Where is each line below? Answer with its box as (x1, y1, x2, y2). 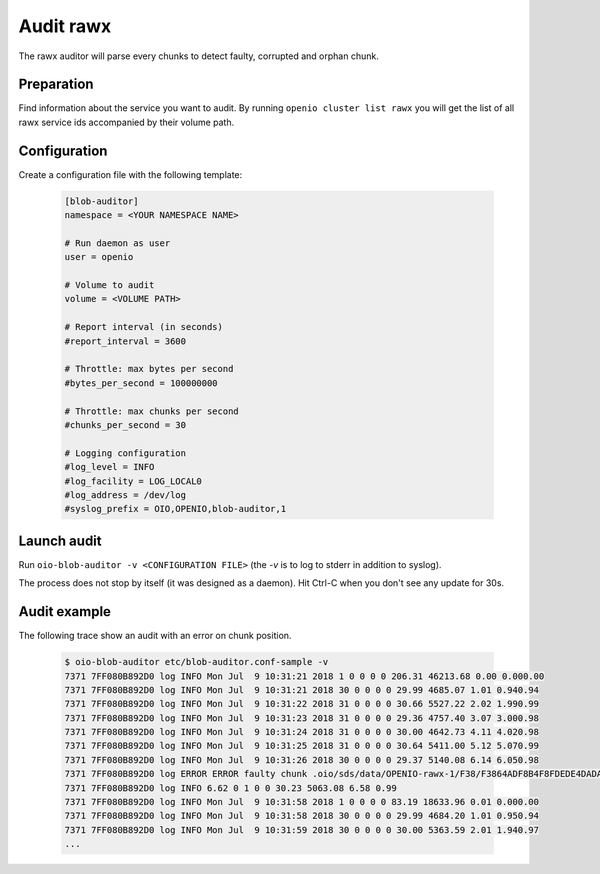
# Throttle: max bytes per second (64, 363, 234, 375)
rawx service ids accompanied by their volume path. (18, 116, 235, 128)
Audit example (18, 603, 112, 620)
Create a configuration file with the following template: (18, 168, 243, 180)
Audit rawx (18, 15, 112, 37)
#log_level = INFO (64, 461, 155, 473)
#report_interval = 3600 (64, 335, 187, 347)
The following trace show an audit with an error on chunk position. (18, 630, 292, 642)
